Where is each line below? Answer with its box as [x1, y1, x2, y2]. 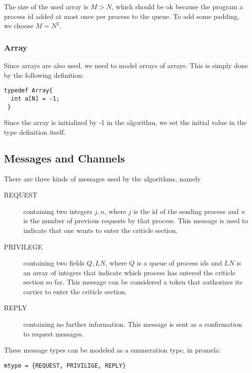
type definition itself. [4, 126, 66, 137]
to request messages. [23, 328, 84, 338]
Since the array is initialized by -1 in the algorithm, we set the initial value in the [4, 117, 247, 127]
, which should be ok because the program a [111, 1, 243, 11]
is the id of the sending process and [133, 206, 239, 216]
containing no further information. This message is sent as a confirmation [23, 319, 242, 329]
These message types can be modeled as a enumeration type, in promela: [4, 345, 221, 355]
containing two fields [23, 258, 85, 268]
